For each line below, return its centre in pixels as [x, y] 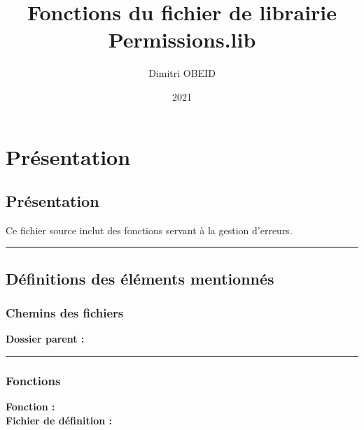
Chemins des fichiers [65, 313]
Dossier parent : [45, 339]
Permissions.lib [182, 40]
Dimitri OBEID [182, 73]
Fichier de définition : [59, 420]
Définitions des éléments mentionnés [140, 278]
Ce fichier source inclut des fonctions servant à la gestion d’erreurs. [149, 230]
